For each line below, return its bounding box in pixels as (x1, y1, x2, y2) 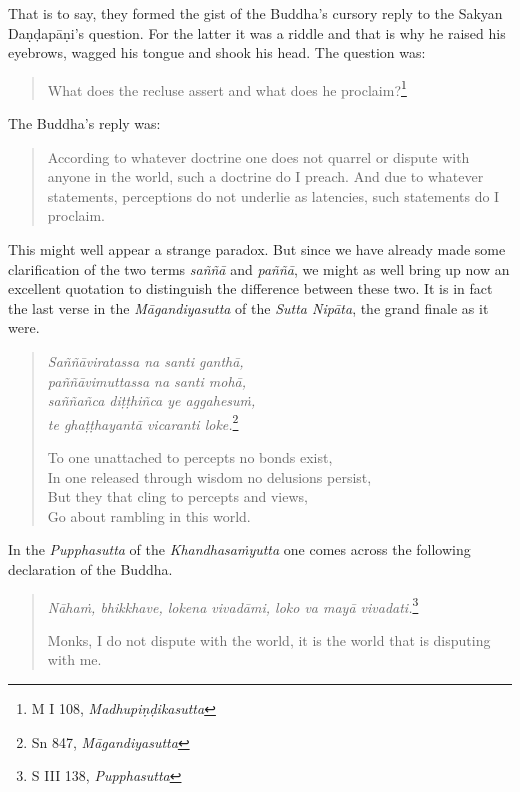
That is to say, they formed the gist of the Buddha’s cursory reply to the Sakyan (8, 3, 503, 23)
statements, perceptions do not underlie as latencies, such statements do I (47, 185, 500, 206)
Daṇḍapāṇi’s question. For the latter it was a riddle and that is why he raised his (8, 22, 506, 43)
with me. (47, 649, 102, 670)
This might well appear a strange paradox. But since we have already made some (8, 239, 506, 259)
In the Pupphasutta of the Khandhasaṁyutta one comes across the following (8, 539, 471, 560)
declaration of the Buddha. (8, 558, 173, 579)
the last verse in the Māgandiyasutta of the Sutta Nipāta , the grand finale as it (8, 297, 489, 318)
